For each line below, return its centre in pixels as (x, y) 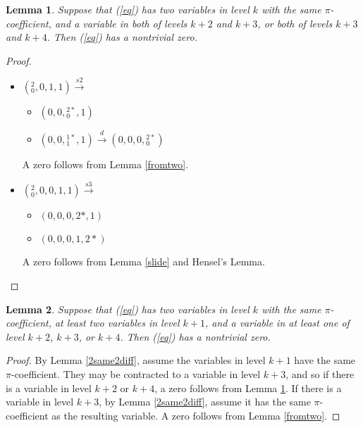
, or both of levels (295, 23)
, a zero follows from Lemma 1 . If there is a (248, 388)
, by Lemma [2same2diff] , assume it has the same (205, 402)
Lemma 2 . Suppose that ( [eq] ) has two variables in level (128, 309)
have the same (325, 360)
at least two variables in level (117, 323)
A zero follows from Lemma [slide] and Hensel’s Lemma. (143, 262)
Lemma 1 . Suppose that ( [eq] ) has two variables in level (128, 9)
